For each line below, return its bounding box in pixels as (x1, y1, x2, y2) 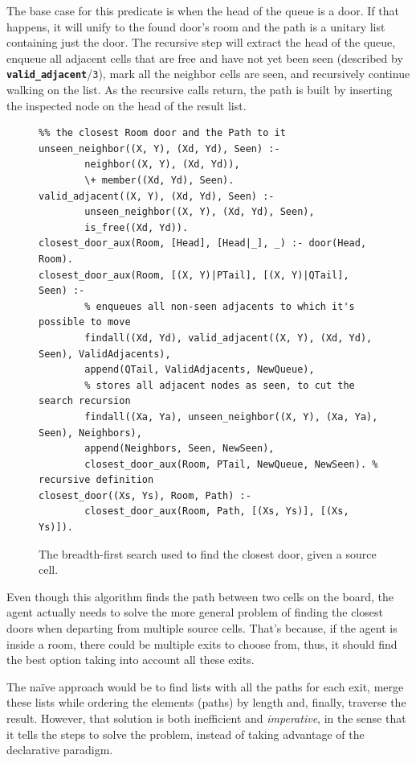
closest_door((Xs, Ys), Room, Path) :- (39, 489, 251, 501)
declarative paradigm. (6, 741, 113, 758)
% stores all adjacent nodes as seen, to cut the (84, 379, 355, 391)
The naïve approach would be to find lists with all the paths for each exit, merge (6, 678, 404, 695)
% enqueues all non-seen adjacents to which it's (84, 300, 355, 312)
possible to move (39, 316, 131, 328)
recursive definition (39, 474, 154, 486)
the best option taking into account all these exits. (6, 651, 255, 668)
